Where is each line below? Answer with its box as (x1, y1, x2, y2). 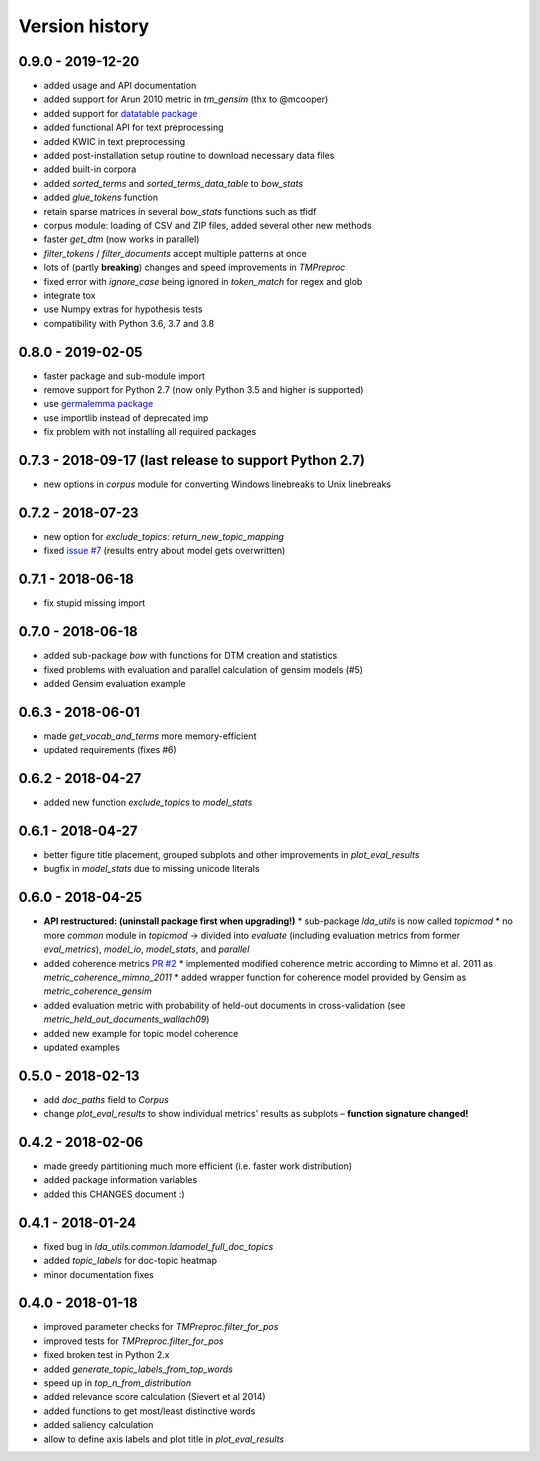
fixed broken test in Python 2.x (43, 1349, 170, 1361)
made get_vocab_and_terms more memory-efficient (43, 730, 257, 742)
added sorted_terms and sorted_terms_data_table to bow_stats (43, 177, 304, 189)
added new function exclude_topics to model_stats (43, 796, 253, 809)
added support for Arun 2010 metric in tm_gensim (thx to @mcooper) (43, 93, 329, 105)
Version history (18, 15, 150, 37)
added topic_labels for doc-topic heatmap (43, 1255, 217, 1267)
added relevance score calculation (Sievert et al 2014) (43, 1391, 266, 1403)
